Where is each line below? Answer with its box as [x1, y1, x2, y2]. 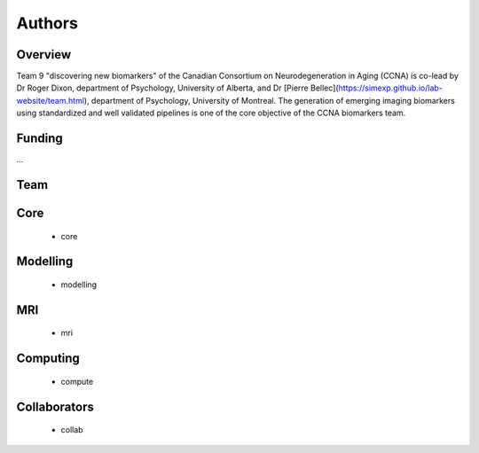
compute [60, 376, 94, 387]
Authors [16, 13, 79, 33]
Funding [16, 131, 64, 146]
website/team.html [16, 95, 84, 105]
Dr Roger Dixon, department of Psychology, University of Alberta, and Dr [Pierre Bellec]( [16, 82, 339, 93]
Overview [16, 47, 72, 62]
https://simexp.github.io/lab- [338, 82, 444, 93]
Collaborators [16, 399, 95, 414]
